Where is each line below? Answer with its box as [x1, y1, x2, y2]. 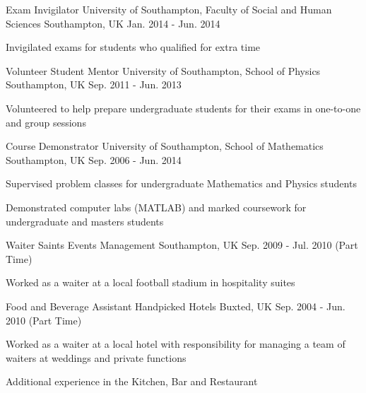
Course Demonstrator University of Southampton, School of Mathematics [6, 139, 324, 153]
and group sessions [6, 115, 86, 129]
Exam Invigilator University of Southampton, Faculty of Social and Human [6, 2, 332, 16]
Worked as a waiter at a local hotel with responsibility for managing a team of [6, 336, 346, 351]
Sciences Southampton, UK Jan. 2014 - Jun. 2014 [6, 16, 220, 30]
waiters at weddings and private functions [6, 350, 187, 365]
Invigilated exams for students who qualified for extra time [6, 40, 261, 54]
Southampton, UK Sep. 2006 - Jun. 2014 [6, 152, 182, 167]
